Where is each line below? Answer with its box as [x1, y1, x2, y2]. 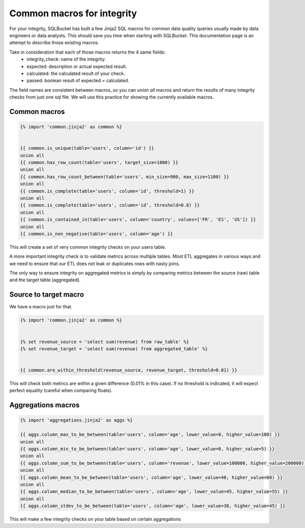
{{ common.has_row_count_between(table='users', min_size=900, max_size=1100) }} [20, 174, 230, 179]
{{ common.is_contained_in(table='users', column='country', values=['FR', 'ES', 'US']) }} [20, 217, 256, 223]
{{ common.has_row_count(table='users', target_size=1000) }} [20, 160, 178, 166]
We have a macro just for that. [9, 304, 73, 310]
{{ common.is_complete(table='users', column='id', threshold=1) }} [20, 188, 195, 194]
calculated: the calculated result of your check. [26, 70, 126, 76]
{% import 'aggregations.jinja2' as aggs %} [20, 417, 133, 423]
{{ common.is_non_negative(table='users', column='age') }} [20, 231, 173, 236]
